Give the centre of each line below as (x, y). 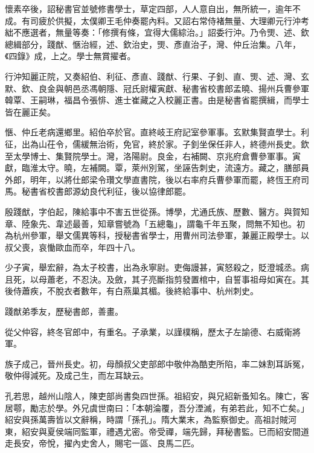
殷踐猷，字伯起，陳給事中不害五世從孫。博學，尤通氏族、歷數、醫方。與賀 (153, 211)
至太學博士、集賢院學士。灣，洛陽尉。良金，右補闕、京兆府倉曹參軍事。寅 (153, 156)
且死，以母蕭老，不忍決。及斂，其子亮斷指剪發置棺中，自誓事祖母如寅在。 (153, 279)
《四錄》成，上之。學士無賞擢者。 (70, 56)
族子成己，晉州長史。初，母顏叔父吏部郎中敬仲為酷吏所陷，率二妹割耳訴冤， (157, 363)
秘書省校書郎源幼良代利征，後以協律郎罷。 (106, 191)
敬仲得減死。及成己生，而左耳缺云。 (77, 375)
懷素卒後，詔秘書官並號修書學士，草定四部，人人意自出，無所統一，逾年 (149, 8)
